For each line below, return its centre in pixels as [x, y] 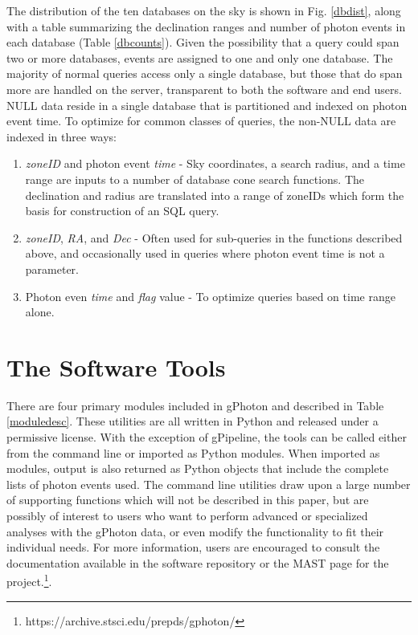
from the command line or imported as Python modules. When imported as [193, 452]
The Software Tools [116, 366]
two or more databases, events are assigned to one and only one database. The [200, 57]
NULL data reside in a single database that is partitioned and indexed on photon [207, 105]
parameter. [52, 269]
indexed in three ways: [62, 136]
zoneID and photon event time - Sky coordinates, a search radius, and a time [215, 163]
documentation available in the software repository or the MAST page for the [198, 562]
